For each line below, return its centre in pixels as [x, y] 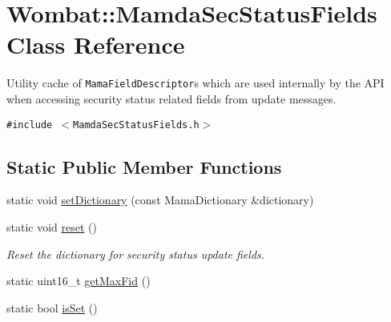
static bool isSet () [52, 307]
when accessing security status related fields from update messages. [171, 98]
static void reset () [52, 227]
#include [30, 125]
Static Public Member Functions [144, 166]
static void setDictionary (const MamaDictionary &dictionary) [160, 200]
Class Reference [96, 44]
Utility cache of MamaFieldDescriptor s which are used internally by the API [195, 83]
